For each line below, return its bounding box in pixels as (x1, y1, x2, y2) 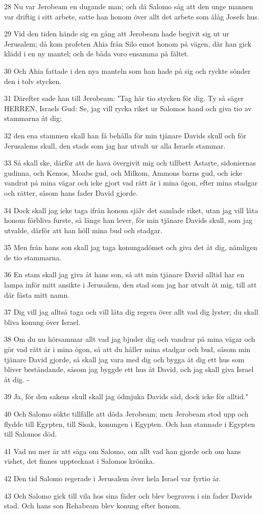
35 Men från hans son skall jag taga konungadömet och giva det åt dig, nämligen (4, 242, 257, 253)
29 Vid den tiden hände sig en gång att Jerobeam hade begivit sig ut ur (4, 28, 229, 39)
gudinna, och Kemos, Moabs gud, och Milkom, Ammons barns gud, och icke (4, 167, 243, 178)
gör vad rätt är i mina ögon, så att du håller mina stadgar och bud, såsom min (4, 344, 251, 355)
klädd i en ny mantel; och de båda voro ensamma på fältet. (4, 48, 189, 59)
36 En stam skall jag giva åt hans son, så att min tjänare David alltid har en (4, 269, 245, 280)
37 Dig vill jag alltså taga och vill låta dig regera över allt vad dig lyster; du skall (4, 306, 258, 317)
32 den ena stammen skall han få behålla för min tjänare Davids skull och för (4, 130, 247, 140)
